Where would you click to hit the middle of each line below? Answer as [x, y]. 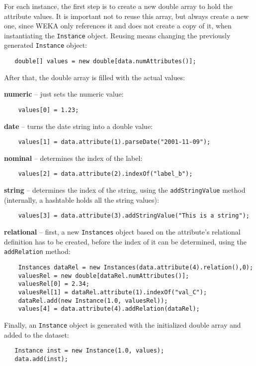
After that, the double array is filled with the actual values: [94, 77]
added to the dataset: [37, 334]
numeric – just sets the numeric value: [64, 94]
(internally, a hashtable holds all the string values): [82, 199]
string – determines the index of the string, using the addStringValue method [125, 190]
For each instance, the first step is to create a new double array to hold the [118, 6]
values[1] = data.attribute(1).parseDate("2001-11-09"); [114, 142]
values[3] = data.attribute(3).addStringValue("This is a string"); [134, 216]
